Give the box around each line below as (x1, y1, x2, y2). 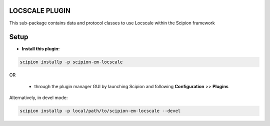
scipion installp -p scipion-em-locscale (19, 59, 123, 65)
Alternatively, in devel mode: (9, 95, 68, 101)
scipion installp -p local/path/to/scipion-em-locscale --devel (19, 108, 181, 114)
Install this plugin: (21, 46, 60, 52)
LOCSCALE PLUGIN (9, 6, 71, 15)
